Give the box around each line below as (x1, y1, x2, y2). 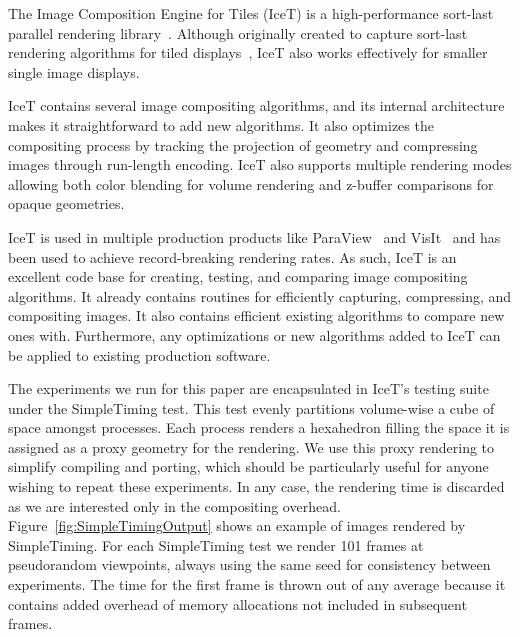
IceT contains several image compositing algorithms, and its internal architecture (8, 95, 505, 116)
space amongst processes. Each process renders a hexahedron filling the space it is (8, 417, 510, 438)
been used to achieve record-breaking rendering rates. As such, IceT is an (8, 246, 457, 267)
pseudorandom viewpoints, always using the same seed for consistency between (8, 554, 491, 575)
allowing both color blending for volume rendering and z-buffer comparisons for (8, 173, 494, 194)
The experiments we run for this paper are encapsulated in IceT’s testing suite (8, 378, 489, 399)
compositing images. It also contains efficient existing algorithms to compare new (8, 305, 505, 326)
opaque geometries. (8, 193, 125, 214)
